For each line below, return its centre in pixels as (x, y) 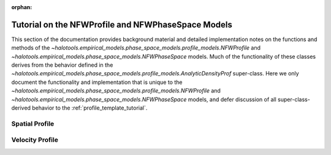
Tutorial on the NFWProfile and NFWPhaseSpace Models (122, 25)
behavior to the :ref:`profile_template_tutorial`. (89, 108)
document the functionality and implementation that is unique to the (97, 82)
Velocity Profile (35, 140)
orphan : (22, 7)
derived (21, 108)
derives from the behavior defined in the (62, 65)
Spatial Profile (33, 124)
